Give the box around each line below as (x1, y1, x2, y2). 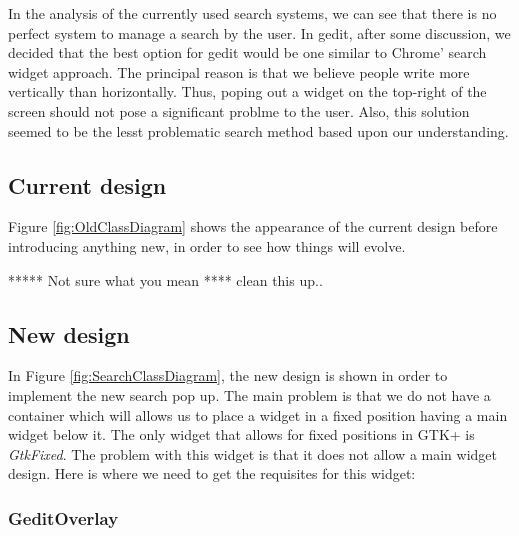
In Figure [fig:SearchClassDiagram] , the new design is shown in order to (8, 365, 448, 386)
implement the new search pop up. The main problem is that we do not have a (8, 384, 491, 405)
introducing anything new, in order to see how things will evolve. (8, 235, 406, 256)
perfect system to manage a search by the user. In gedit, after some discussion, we (8, 22, 511, 43)
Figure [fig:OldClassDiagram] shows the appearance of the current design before (8, 216, 498, 237)
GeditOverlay (8, 505, 119, 530)
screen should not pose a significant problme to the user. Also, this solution (8, 100, 470, 121)
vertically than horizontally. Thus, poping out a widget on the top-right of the (8, 81, 487, 102)
